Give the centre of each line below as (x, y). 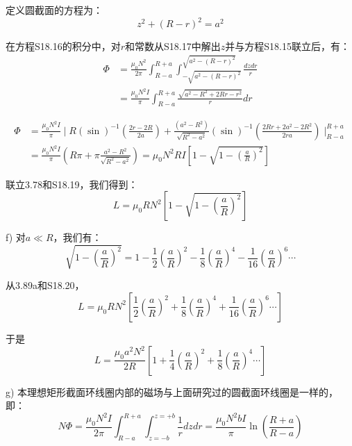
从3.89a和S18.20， (45, 285)
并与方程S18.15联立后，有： (287, 46)
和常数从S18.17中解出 (173, 46)
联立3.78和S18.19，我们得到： (72, 184)
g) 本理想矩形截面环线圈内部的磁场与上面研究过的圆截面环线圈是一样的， (172, 391)
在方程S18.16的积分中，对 (63, 46)
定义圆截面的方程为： (54, 10)
